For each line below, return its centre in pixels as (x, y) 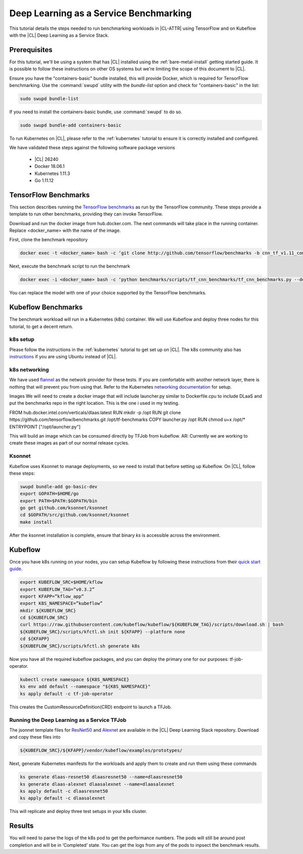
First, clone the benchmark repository (48, 240)
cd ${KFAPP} (35, 639)
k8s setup (22, 339)
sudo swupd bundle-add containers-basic (70, 125)
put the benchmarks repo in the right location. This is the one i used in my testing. (94, 403)
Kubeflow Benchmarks (46, 307)
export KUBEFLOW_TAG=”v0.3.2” (57, 589)
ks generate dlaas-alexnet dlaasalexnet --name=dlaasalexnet (97, 784)
